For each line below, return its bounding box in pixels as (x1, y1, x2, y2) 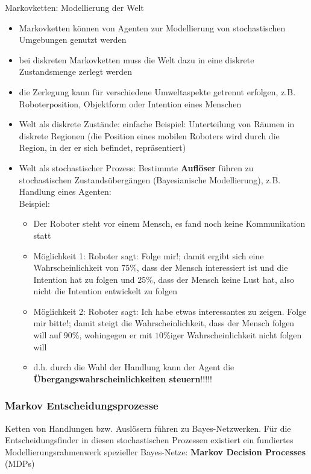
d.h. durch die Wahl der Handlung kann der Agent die (33, 361, 234, 373)
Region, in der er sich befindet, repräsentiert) (19, 141, 186, 154)
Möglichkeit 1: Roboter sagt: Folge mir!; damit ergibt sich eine (33, 249, 264, 262)
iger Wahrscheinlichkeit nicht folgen (170, 329, 302, 341)
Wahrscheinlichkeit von (33, 261, 119, 274)
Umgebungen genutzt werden (19, 33, 127, 46)
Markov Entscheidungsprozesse (5, 398, 159, 413)
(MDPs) (5, 457, 35, 470)
